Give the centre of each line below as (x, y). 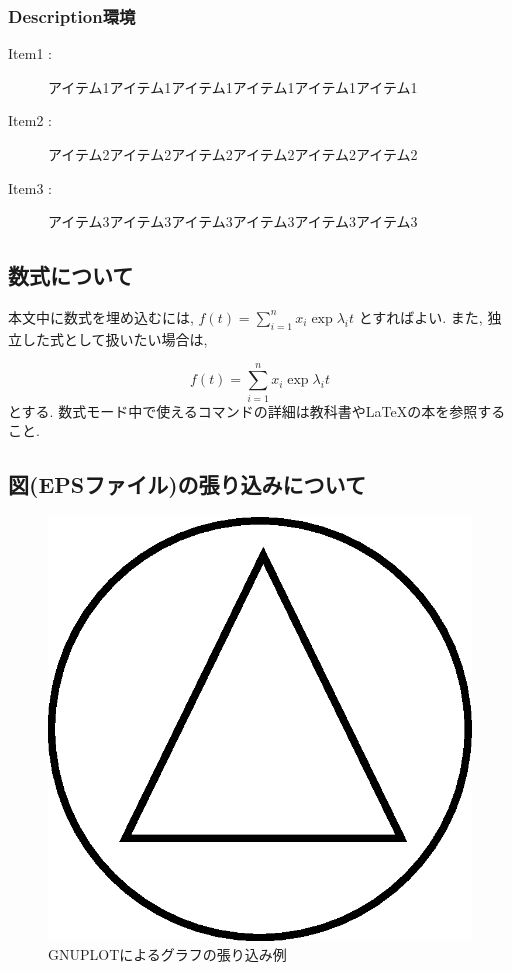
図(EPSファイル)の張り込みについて (187, 484)
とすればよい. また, (420, 316)
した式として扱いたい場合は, (114, 338)
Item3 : (30, 187)
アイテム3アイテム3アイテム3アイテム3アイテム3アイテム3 (233, 221)
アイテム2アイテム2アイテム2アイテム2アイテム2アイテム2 (233, 154)
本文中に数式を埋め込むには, (101, 316)
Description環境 (72, 15)
